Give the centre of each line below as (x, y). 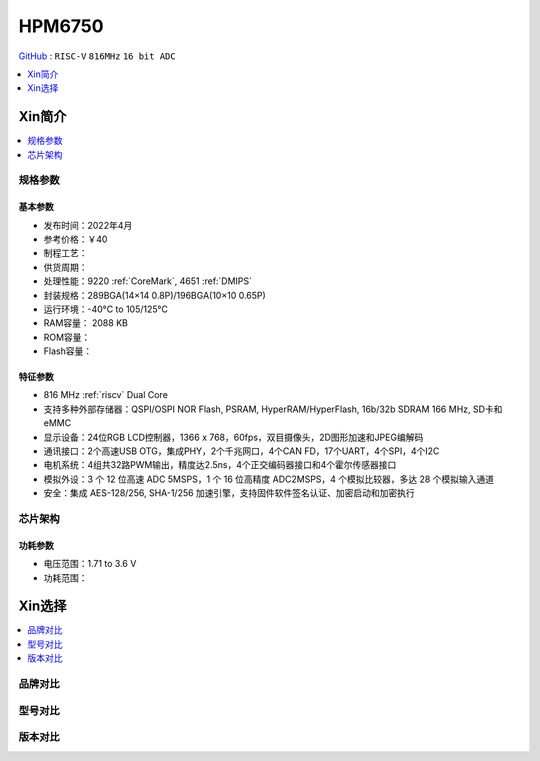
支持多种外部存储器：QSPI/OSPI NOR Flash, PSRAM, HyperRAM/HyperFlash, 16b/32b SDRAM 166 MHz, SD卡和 (273, 409)
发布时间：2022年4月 (88, 225)
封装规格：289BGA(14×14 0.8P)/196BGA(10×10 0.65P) (155, 295)
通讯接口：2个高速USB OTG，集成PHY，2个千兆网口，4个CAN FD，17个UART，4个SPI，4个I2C (241, 451)
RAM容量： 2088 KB (86, 323)
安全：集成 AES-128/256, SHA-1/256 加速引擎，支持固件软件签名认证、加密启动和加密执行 (229, 493)
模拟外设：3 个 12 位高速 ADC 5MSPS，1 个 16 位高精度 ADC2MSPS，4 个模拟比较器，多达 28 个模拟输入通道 (269, 479)
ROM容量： (67, 337)
